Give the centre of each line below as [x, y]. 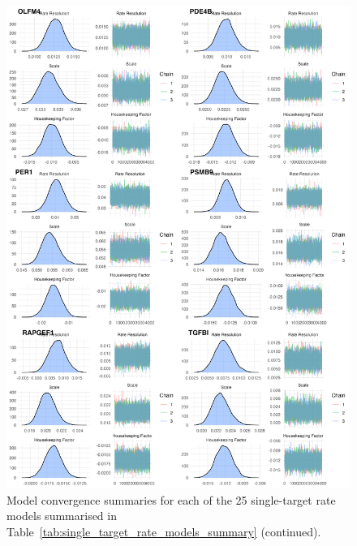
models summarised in [62, 516]
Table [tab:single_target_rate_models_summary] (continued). [164, 531]
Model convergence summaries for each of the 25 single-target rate [171, 499]
